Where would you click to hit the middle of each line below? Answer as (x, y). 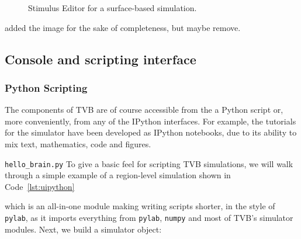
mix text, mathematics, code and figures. (78, 143)
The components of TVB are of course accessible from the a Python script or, (144, 110)
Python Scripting (46, 87)
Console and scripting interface (101, 59)
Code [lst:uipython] (40, 186)
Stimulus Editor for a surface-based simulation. (113, 8)
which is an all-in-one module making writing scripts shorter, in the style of (140, 206)
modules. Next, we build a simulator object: (83, 229)
